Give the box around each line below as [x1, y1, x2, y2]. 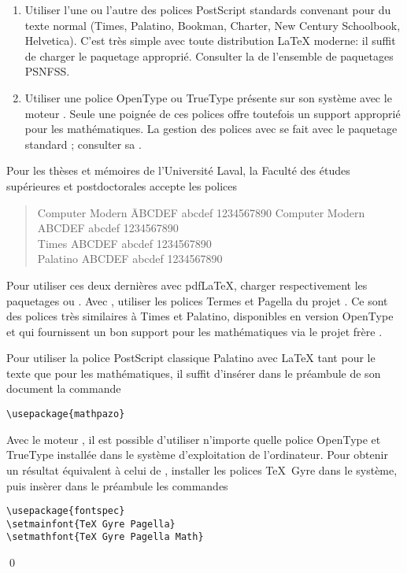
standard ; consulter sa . [24, 135, 142, 152]
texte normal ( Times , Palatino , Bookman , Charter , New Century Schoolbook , [24, 17, 401, 33]
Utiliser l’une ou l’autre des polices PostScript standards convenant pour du [24, 2, 391, 17]
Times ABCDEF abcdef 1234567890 [37, 235, 212, 251]
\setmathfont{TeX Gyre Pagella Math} [6, 531, 204, 543]
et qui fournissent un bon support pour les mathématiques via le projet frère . [6, 323, 383, 339]
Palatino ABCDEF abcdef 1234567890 [37, 250, 223, 267]
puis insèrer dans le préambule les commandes [6, 477, 228, 494]
